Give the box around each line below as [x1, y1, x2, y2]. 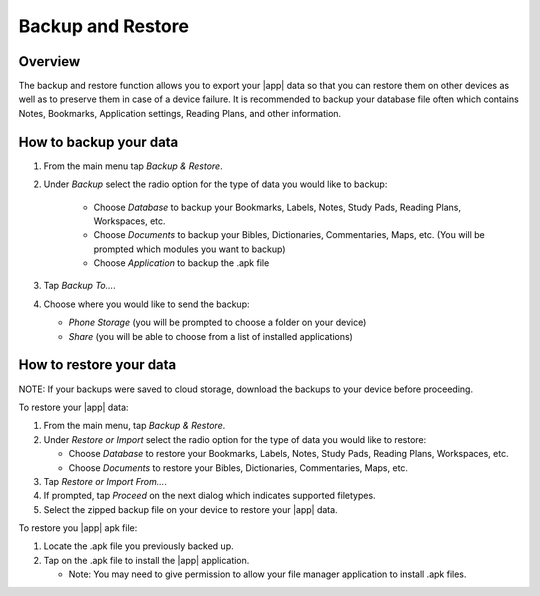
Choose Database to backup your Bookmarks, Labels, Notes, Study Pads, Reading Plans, [93, 201, 462, 213]
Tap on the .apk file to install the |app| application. [43, 554, 250, 566]
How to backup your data [18, 133, 179, 150]
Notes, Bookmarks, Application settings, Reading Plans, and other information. [18, 107, 342, 119]
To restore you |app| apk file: [18, 522, 138, 534]
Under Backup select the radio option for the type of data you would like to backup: [43, 178, 388, 190]
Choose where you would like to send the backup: [43, 298, 250, 310]
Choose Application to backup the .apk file [93, 257, 270, 269]
